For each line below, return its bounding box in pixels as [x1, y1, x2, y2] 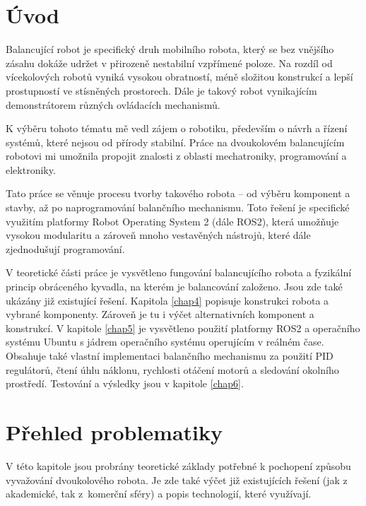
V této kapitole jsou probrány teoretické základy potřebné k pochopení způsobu [6, 458, 351, 473]
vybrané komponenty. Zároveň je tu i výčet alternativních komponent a [6, 307, 314, 322]
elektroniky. [6, 162, 56, 177]
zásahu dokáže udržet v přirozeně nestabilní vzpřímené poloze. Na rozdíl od [6, 55, 333, 70]
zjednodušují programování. [6, 241, 125, 256]
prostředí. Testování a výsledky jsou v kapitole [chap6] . [6, 376, 244, 391]
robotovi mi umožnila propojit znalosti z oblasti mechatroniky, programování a [6, 148, 347, 163]
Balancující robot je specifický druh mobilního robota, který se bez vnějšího [6, 42, 334, 57]
